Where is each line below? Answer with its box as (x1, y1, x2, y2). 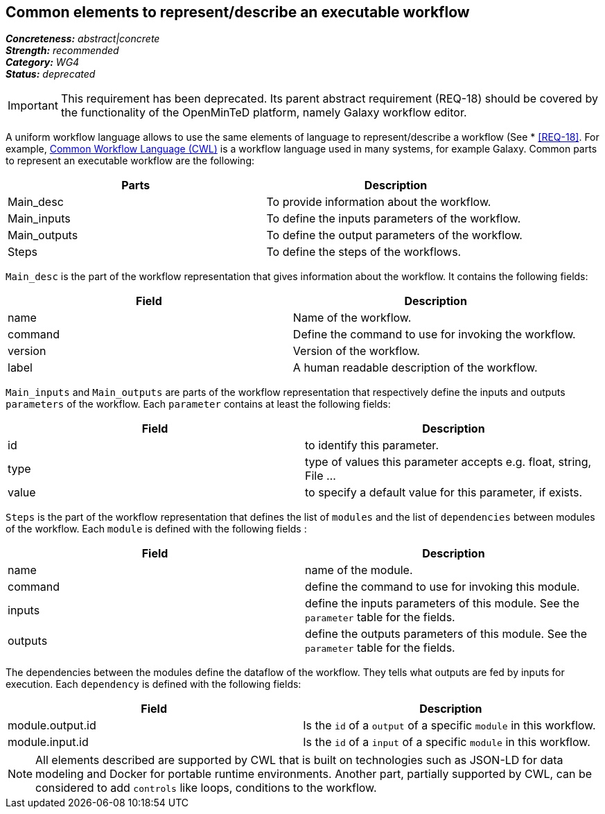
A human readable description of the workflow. (292, 361, 538, 375)
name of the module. (305, 563, 413, 578)
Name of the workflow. (292, 311, 412, 325)
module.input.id (8, 735, 89, 750)
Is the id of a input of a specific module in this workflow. (303, 735, 590, 750)
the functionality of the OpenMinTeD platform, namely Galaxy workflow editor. (60, 105, 467, 120)
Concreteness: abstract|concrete (6, 33, 160, 45)
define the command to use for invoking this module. (305, 580, 580, 594)
